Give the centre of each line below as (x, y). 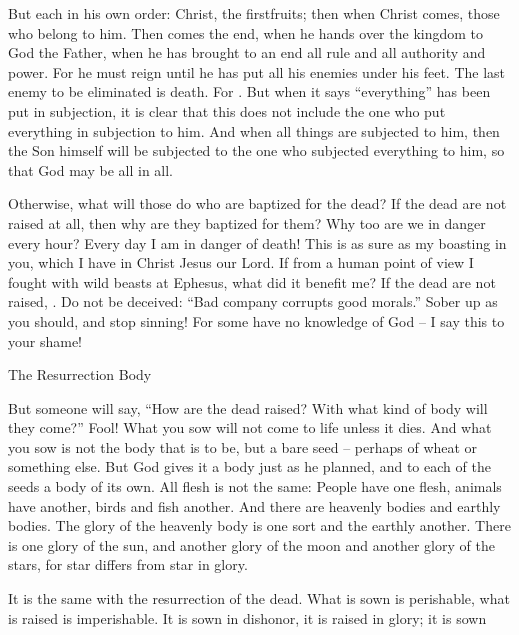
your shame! (45, 340)
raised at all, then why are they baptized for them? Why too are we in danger (247, 222)
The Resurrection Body (80, 374)
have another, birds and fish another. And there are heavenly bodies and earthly (254, 505)
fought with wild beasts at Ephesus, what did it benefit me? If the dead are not (252, 281)
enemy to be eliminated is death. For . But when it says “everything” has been (249, 91)
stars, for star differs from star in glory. (128, 564)
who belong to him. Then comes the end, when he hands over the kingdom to (246, 32)
